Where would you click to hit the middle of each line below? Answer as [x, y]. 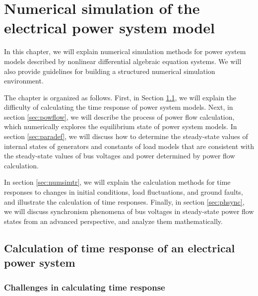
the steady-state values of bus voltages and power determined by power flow [120, 156]
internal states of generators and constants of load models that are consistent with [129, 146]
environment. [24, 81]
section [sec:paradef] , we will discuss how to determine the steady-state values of [126, 136]
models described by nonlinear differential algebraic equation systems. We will [123, 61]
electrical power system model [109, 28]
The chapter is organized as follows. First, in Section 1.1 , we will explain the [120, 97]
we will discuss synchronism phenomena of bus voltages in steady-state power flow [129, 211]
